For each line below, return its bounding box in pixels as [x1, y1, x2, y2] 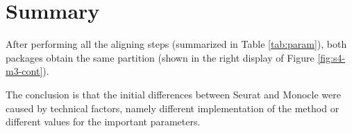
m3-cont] [6, 64, 43, 78]
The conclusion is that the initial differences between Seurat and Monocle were [6, 87, 341, 101]
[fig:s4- [317, 50, 346, 64]
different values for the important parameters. [6, 114, 201, 129]
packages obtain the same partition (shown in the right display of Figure [6, 50, 315, 64]
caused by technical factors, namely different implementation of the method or [6, 100, 340, 115]
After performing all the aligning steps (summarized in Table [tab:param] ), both [6, 37, 347, 51]
